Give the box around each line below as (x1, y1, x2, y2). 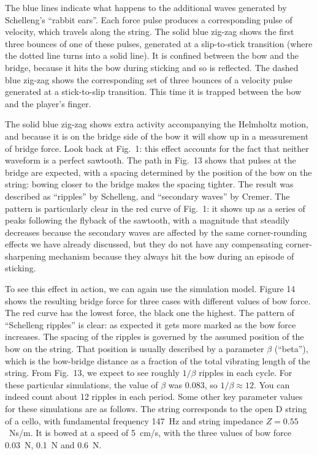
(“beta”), (274, 342, 308, 355)
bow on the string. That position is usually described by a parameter (5, 342, 264, 355)
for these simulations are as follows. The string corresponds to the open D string (5, 402, 307, 415)
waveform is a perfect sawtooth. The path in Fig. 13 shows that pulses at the (5, 154, 296, 167)
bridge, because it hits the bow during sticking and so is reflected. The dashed (5, 61, 299, 73)
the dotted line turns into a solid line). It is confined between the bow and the (5, 49, 299, 62)
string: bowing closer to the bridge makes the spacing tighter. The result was (5, 178, 294, 190)
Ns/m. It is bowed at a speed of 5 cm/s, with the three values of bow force (9, 426, 292, 439)
